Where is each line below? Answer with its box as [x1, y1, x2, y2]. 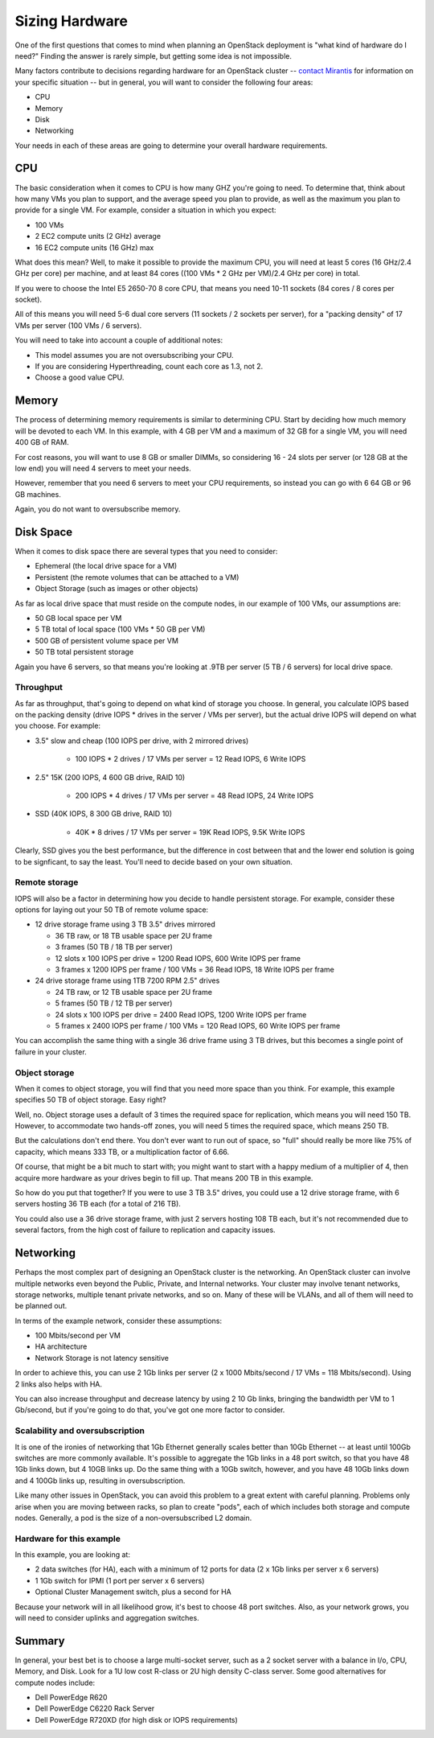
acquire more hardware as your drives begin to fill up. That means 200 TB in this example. [14, 1173, 313, 1182]
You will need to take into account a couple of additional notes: [14, 335, 223, 345]
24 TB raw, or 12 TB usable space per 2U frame [55, 987, 213, 996]
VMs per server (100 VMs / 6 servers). [14, 320, 142, 330]
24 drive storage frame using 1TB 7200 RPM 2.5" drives [35, 976, 220, 985]
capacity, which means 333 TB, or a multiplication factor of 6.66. [14, 1147, 230, 1157]
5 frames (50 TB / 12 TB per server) [55, 998, 173, 1009]
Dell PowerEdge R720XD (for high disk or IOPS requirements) [35, 1715, 239, 1724]
